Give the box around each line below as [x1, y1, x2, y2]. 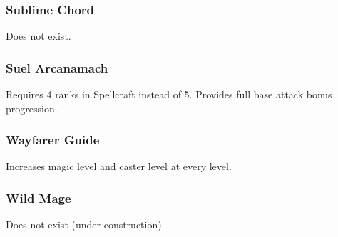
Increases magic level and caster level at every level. [6, 159, 232, 174]
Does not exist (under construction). [6, 217, 165, 232]
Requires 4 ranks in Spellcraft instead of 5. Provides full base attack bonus [6, 87, 332, 102]
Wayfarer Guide [6, 131, 100, 149]
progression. [6, 100, 58, 115]
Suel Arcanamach [6, 58, 108, 76]
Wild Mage [6, 189, 71, 206]
